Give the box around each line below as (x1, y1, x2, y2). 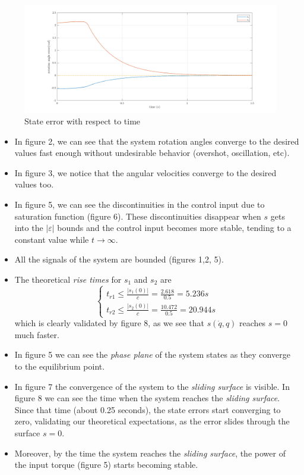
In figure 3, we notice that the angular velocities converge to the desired (14, 166, 277, 179)
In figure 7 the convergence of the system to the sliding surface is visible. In (14, 380, 290, 392)
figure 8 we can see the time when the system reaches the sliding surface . (14, 392, 280, 404)
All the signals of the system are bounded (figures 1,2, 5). (14, 253, 224, 265)
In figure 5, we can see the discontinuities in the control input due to (14, 198, 265, 210)
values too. (14, 178, 54, 190)
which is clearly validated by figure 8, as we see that (14, 317, 204, 329)
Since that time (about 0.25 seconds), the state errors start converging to (14, 403, 281, 415)
